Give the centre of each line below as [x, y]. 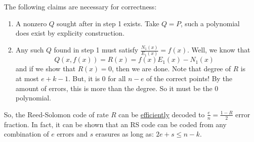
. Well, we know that [219, 50]
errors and [72, 134]
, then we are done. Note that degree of [171, 69]
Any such [30, 50]
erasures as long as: [125, 134]
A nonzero [31, 23]
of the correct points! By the [189, 78]
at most [27, 78]
